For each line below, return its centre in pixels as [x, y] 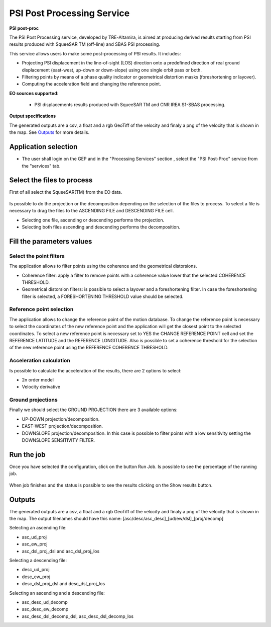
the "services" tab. [41, 166]
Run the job [28, 455]
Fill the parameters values [51, 241]
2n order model [38, 379]
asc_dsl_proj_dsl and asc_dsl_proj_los [61, 551]
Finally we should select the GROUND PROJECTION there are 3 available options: [93, 410]
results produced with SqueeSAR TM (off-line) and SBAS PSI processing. [85, 44]
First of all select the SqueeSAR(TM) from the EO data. [66, 192]
